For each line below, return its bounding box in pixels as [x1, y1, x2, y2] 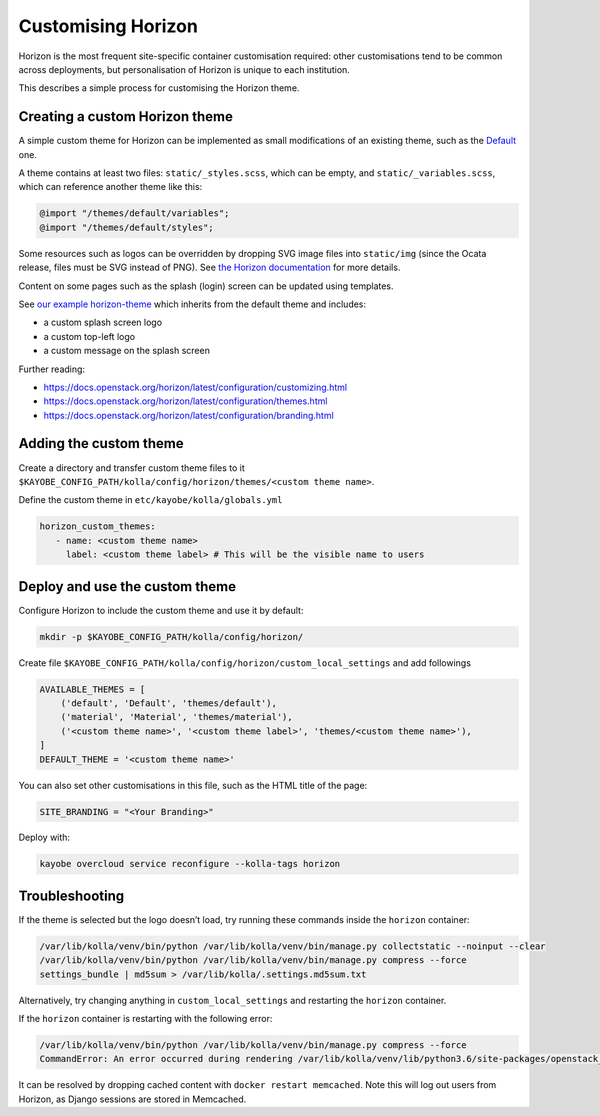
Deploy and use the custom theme [18, 578, 237, 595]
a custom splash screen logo [43, 316, 163, 329]
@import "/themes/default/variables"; [39, 208, 230, 219]
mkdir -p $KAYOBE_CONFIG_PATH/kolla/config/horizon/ [39, 631, 304, 642]
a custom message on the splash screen [43, 345, 210, 357]
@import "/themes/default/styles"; [39, 221, 214, 233]
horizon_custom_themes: [39, 521, 157, 532]
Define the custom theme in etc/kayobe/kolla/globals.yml [18, 494, 283, 506]
